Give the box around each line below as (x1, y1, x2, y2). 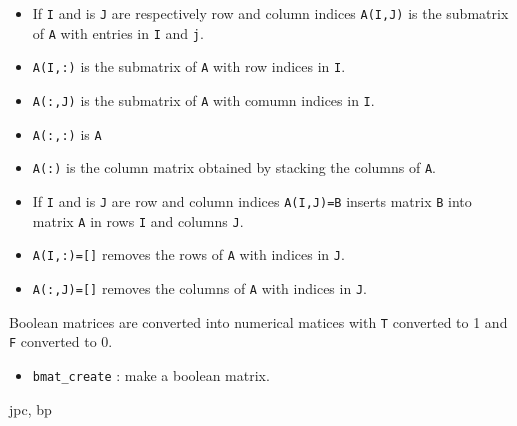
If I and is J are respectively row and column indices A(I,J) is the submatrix (32, 3, 509, 23)
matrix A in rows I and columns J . (32, 210, 244, 231)
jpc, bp (9, 398, 52, 419)
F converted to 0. (9, 331, 113, 352)
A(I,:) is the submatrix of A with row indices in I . (32, 56, 346, 77)
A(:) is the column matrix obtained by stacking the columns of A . (32, 157, 436, 178)
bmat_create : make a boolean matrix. (32, 364, 270, 385)
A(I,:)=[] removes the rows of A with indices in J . (32, 244, 345, 265)
